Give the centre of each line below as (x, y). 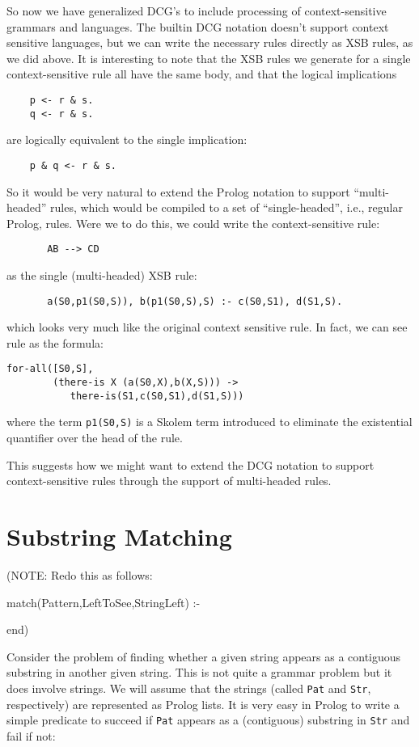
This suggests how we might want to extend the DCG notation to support (190, 464)
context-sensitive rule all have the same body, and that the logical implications (202, 74)
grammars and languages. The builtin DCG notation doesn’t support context (198, 26)
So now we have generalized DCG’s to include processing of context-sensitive (197, 11)
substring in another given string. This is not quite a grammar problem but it (199, 672)
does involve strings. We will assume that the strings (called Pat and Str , (189, 688)
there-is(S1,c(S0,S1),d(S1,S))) (157, 396)
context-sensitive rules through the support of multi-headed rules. (169, 481)
